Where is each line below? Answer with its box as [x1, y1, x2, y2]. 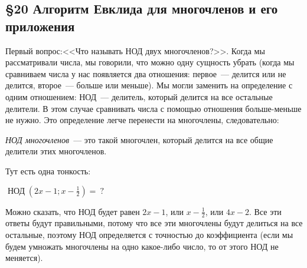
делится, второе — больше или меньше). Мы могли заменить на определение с [5, 79, 293, 91]
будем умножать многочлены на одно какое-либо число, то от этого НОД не [5, 240, 279, 252]
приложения [5, 16, 75, 35]
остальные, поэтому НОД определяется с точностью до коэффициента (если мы [5, 228, 293, 240]
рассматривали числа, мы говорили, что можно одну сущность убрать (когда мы [5, 56, 295, 68]
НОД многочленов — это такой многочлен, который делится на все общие [5, 133, 273, 145]
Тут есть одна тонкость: [5, 164, 91, 177]
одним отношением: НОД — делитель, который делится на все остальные [5, 90, 273, 102]
